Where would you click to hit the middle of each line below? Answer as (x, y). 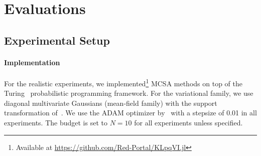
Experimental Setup (57, 40)
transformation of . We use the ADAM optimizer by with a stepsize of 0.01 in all (130, 113)
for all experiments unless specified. (188, 122)
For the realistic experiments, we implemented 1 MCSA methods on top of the (123, 82)
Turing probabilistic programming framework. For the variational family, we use (129, 93)
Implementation (32, 62)
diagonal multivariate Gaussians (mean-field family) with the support (111, 103)
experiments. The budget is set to (56, 122)
